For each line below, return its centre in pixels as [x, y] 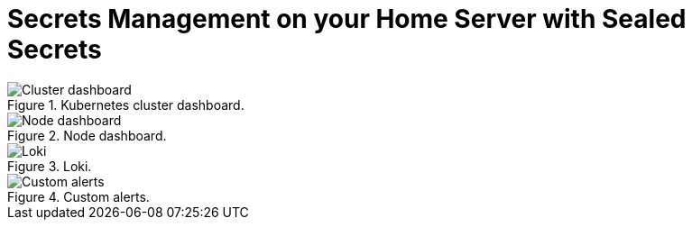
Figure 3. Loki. [50, 166]
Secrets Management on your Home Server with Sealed [347, 19]
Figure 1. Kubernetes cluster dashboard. [126, 104]
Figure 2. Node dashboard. [87, 135]
